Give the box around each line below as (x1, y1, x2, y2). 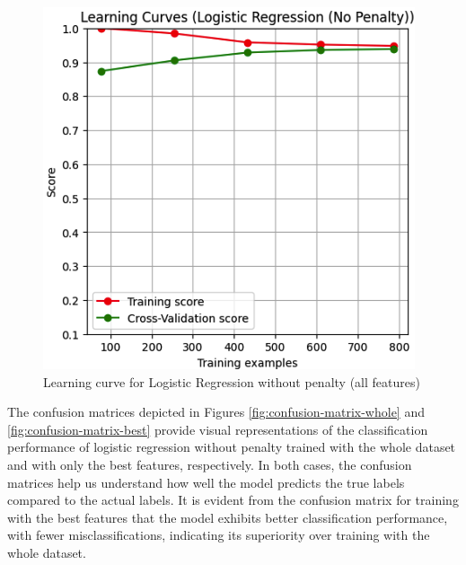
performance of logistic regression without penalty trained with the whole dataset (7, 437, 456, 456)
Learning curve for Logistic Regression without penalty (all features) (43, 372, 420, 391)
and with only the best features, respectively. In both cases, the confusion (7, 455, 412, 473)
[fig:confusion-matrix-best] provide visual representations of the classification (7, 419, 428, 438)
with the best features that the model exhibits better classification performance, (7, 508, 448, 526)
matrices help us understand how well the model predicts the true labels (7, 472, 405, 491)
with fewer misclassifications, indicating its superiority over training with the (7, 525, 430, 544)
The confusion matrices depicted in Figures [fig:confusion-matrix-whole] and (7, 402, 425, 421)
